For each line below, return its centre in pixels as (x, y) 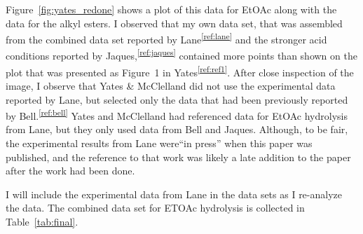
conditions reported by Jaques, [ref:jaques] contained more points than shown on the (181, 55)
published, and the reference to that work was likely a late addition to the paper (178, 157)
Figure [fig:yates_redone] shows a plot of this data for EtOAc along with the (171, 9)
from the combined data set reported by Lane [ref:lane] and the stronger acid (166, 38)
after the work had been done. (70, 171)
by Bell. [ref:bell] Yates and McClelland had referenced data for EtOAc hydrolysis (177, 115)
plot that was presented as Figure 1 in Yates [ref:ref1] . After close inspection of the (180, 71)
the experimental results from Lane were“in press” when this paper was (159, 143)
